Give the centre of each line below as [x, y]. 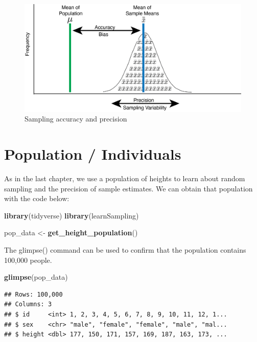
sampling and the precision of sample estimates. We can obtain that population [128, 188]
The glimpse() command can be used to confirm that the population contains [125, 250]
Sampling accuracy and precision [76, 119]
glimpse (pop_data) [36, 277]
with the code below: [37, 198]
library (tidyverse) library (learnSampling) [72, 215]
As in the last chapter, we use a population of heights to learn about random [125, 178]
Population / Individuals [93, 154]
